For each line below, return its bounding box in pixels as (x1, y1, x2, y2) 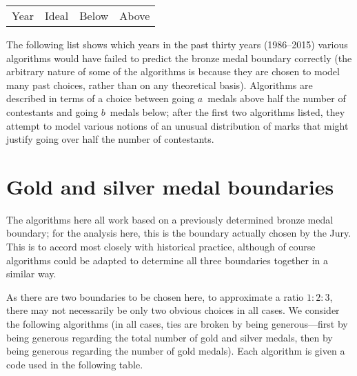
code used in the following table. (6, 357, 143, 371)
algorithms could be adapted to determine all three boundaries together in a (6, 253, 329, 267)
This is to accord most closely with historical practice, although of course (6, 239, 316, 254)
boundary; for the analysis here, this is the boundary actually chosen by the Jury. (6, 226, 351, 240)
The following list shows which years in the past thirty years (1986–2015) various (6, 37, 348, 51)
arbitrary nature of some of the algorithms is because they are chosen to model (6, 64, 340, 79)
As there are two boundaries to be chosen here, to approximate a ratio (6, 289, 304, 304)
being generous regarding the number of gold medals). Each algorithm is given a (6, 344, 345, 358)
